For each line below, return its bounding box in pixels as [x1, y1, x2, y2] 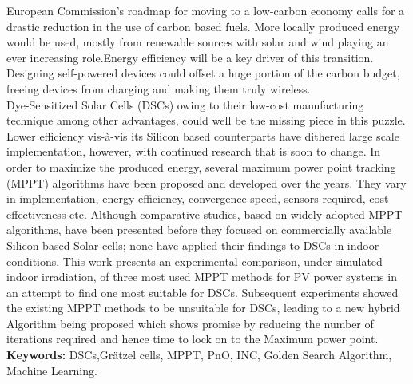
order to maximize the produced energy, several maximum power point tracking [6, 158, 396, 175]
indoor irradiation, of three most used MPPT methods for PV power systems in [6, 268, 397, 285]
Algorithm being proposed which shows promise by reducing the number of [6, 315, 374, 331]
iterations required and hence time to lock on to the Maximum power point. [6, 331, 379, 347]
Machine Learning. [6, 362, 97, 378]
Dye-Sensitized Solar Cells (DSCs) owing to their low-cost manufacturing [6, 96, 364, 113]
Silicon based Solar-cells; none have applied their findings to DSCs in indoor [6, 236, 379, 253]
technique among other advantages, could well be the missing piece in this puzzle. [6, 112, 406, 129]
